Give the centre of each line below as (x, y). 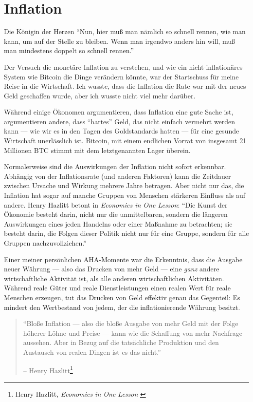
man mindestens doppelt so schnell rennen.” (69, 50)
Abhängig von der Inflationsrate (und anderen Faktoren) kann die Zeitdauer (117, 176)
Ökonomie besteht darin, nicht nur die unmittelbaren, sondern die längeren (116, 214)
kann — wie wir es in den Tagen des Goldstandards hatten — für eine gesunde (122, 131)
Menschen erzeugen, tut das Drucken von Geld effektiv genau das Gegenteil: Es (122, 297)
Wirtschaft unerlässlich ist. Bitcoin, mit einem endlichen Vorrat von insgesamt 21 (125, 141)
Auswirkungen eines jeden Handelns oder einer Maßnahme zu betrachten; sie (118, 223)
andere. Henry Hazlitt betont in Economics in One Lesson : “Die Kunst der (116, 204)
